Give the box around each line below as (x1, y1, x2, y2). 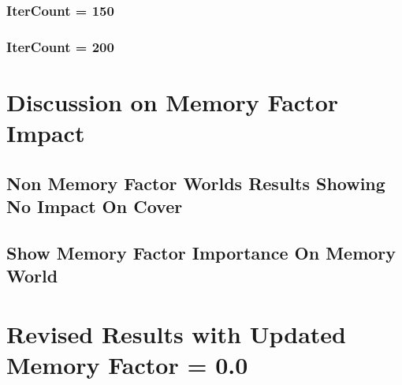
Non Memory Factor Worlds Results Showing (6, 170, 385, 195)
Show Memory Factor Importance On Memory (6, 240, 396, 264)
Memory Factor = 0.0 (6, 348, 248, 380)
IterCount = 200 (6, 36, 114, 56)
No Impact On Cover (6, 194, 183, 219)
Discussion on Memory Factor (6, 85, 339, 118)
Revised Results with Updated (6, 317, 346, 349)
